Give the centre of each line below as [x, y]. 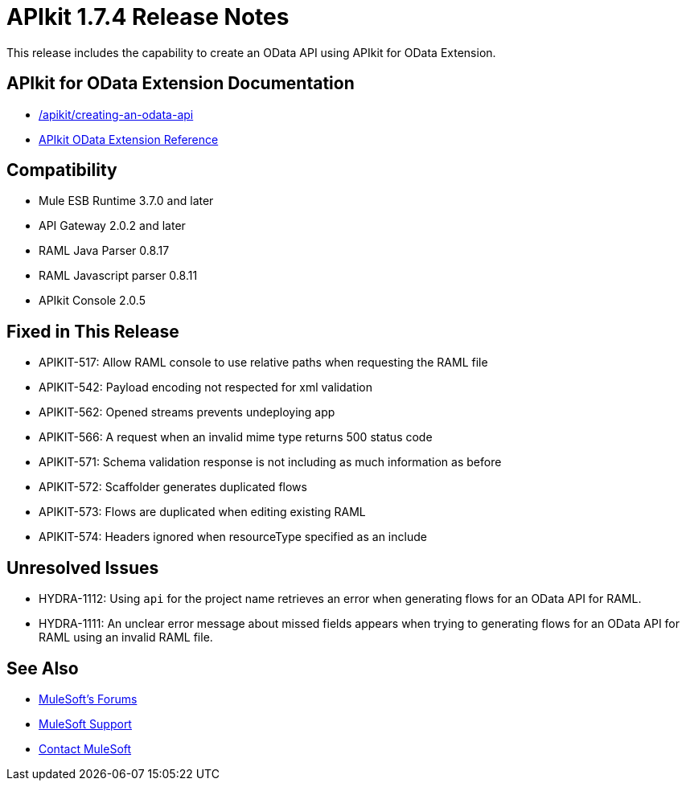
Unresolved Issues [83, 568]
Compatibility [62, 170]
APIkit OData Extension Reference [129, 139]
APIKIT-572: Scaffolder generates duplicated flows [173, 487]
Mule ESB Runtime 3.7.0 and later [126, 201]
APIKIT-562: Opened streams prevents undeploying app [187, 412]
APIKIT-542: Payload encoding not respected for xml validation [205, 387]
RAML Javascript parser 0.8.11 [118, 276]
